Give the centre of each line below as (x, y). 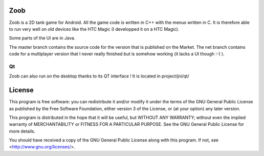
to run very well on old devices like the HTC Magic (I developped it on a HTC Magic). (94, 29)
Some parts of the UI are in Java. (42, 38)
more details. (22, 131)
